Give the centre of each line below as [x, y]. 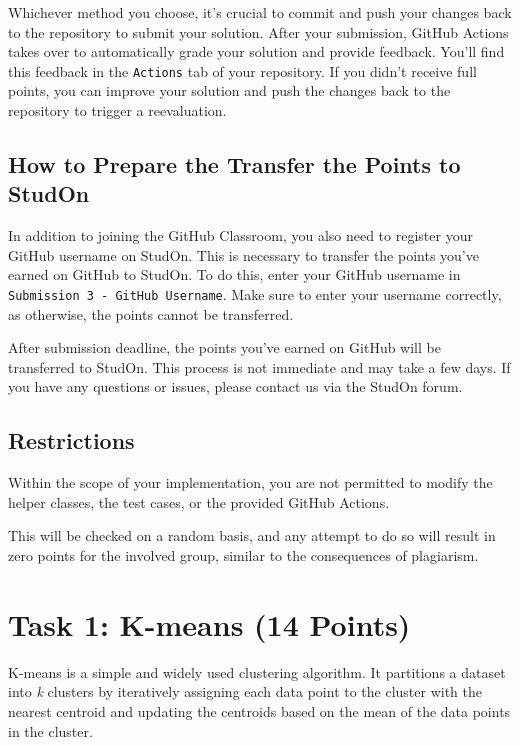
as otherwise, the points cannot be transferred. [151, 313]
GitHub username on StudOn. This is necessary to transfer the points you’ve [243, 254]
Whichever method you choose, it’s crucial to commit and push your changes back [260, 12]
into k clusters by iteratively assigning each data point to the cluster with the [245, 691]
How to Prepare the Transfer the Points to [234, 164]
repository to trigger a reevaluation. [117, 110]
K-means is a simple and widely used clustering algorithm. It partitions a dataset [257, 671]
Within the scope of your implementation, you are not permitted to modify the [250, 482]
